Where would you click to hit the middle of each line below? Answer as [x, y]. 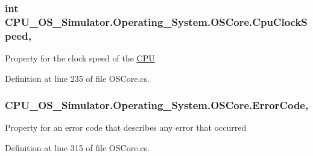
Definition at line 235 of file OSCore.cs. [77, 78]
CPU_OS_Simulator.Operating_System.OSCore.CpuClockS [156, 21]
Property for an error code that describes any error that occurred [126, 127]
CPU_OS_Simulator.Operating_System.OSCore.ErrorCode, [157, 105]
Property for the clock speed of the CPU [80, 58]
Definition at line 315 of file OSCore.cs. [77, 148]
